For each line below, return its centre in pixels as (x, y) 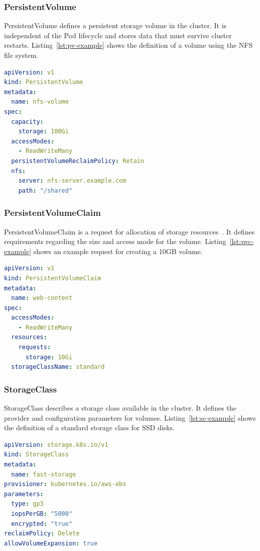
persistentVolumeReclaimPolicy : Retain (78, 161)
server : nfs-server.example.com (72, 181)
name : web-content (42, 298)
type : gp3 (27, 504)
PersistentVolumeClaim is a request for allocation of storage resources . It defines (129, 231)
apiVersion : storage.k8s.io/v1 (56, 445)
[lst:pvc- (242, 241)
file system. (21, 55)
